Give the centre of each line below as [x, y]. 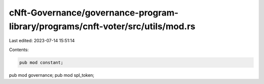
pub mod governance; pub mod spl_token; [52, 75]
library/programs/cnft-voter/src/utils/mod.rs [102, 26]
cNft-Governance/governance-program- [94, 13]
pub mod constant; [41, 62]
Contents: [19, 50]
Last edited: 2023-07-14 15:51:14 [42, 41]
